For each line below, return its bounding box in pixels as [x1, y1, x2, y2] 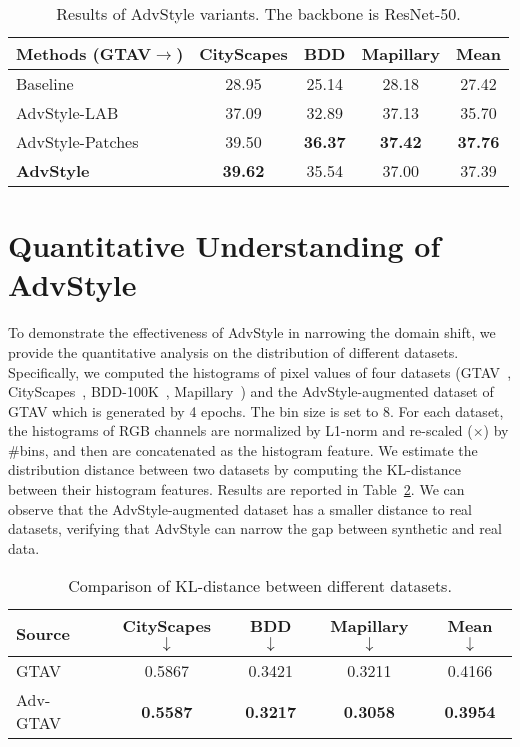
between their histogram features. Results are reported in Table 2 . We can [8, 479, 465, 500]
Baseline [16, 72, 74, 95]
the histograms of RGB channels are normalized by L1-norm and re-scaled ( [8, 420, 473, 441]
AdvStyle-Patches [16, 130, 139, 153]
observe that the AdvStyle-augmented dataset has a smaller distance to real [8, 498, 473, 519]
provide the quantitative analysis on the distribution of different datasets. [8, 341, 459, 362]
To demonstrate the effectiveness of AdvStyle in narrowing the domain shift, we [8, 322, 496, 343]
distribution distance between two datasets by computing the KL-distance [8, 459, 461, 480]
